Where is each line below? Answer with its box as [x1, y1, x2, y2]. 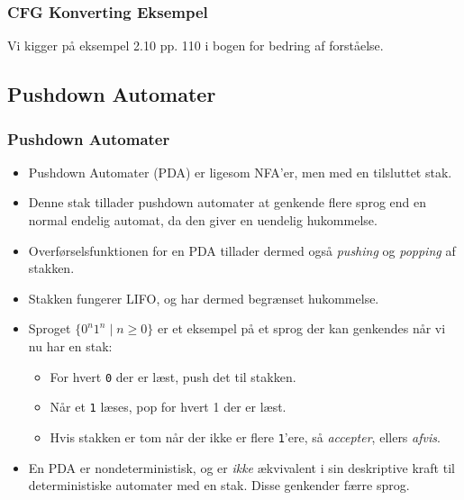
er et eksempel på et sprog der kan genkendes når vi [157, 319, 446, 338]
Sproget [28, 319, 71, 338]
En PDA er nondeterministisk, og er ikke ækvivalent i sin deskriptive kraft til [28, 458, 455, 477]
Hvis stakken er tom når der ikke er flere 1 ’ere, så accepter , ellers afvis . [50, 427, 441, 446]
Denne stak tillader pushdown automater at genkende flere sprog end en [28, 193, 426, 212]
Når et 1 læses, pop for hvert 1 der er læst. [50, 397, 287, 416]
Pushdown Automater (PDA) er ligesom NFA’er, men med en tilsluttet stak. [28, 162, 452, 181]
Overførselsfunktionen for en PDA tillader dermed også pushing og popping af [28, 241, 456, 259]
